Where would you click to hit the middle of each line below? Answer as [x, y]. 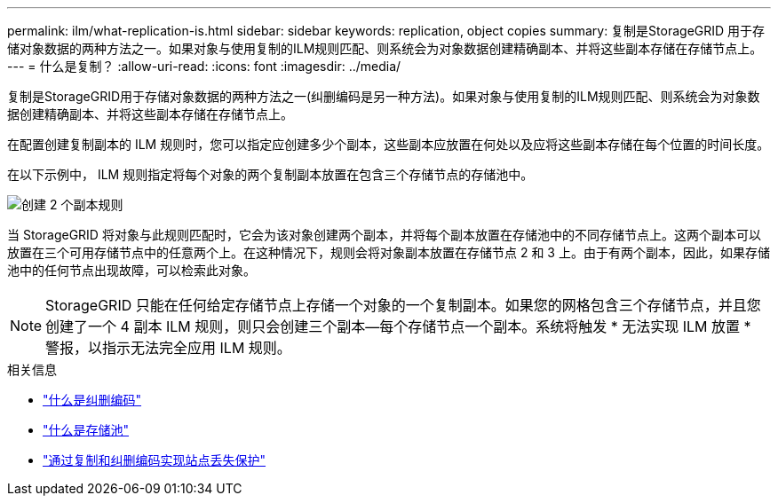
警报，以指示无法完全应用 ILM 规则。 [168, 348]
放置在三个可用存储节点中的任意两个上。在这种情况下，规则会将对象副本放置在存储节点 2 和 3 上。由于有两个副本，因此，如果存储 [389, 252]
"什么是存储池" [86, 430]
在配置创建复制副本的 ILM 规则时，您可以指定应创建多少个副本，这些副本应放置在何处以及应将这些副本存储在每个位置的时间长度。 [389, 144]
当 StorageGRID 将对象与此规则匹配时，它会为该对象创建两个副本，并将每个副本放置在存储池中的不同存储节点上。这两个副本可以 [384, 235]
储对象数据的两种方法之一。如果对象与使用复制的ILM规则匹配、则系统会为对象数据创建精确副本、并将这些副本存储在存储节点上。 [385, 48]
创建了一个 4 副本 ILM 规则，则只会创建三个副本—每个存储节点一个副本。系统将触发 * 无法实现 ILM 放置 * [398, 326]
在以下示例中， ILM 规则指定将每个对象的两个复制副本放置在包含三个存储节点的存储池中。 [270, 174]
